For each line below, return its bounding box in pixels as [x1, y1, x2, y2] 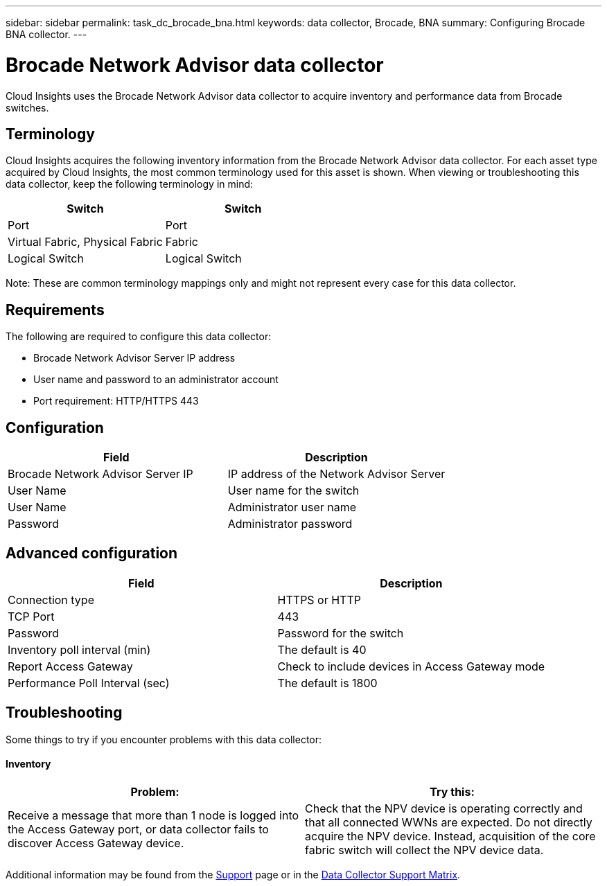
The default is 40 [277, 642, 367, 657]
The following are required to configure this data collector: [6, 330, 272, 343]
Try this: [430, 784, 475, 799]
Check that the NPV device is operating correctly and [305, 801, 583, 815]
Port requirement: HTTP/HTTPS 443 [33, 395, 199, 407]
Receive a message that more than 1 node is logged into [8, 808, 299, 822]
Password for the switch [277, 626, 404, 640]
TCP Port [8, 609, 55, 623]
